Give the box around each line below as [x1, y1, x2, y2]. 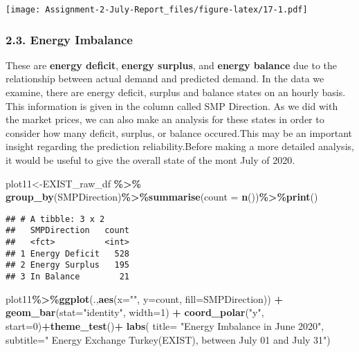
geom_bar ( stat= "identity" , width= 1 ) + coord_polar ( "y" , [6, 305, 264, 319]
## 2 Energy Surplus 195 [6, 260, 129, 270]
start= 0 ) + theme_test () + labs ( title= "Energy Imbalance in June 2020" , [6, 318, 324, 333]
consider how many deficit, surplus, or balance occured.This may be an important [6, 125, 353, 140]
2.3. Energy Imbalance [6, 30, 133, 48]
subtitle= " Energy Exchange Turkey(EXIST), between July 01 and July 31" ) [6, 332, 331, 346]
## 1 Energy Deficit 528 [6, 248, 129, 259]
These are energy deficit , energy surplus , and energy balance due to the [6, 57, 338, 72]
